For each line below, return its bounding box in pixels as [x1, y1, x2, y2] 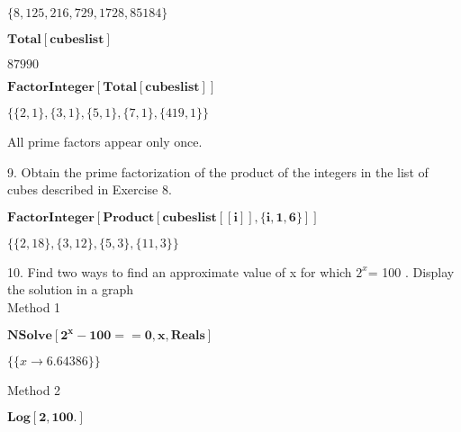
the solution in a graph [7, 280, 134, 299]
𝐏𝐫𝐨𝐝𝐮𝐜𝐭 [103, 211, 155, 224]
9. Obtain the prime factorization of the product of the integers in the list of [7, 162, 429, 181]
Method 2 [7, 380, 61, 399]
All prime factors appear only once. [7, 132, 203, 150]
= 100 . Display [367, 262, 455, 281]
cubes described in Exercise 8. [7, 180, 172, 199]
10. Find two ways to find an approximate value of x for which [7, 262, 352, 281]
